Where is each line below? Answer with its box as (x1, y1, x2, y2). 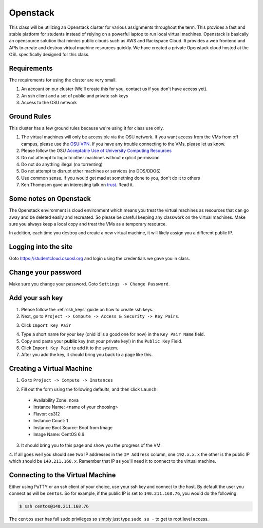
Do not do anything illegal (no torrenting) (21, 161, 103, 168)
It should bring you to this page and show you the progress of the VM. (21, 442, 162, 448)
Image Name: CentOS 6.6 (33, 432, 85, 437)
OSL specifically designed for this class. (9, 52, 90, 57)
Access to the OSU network (21, 100, 77, 106)
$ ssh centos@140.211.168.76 (19, 504, 89, 509)
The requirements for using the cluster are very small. (9, 77, 117, 83)
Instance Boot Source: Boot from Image (33, 424, 113, 431)
